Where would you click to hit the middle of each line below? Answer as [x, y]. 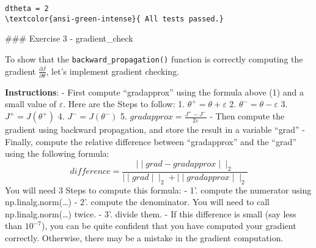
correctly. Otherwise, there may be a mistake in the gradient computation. [144, 237]
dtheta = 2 [27, 9]
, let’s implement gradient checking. [113, 71]
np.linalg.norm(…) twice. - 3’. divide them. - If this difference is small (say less [151, 213]
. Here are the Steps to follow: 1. [124, 104]
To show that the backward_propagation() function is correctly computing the [154, 58]
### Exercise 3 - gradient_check [69, 38]
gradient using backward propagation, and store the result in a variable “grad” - [155, 130]
